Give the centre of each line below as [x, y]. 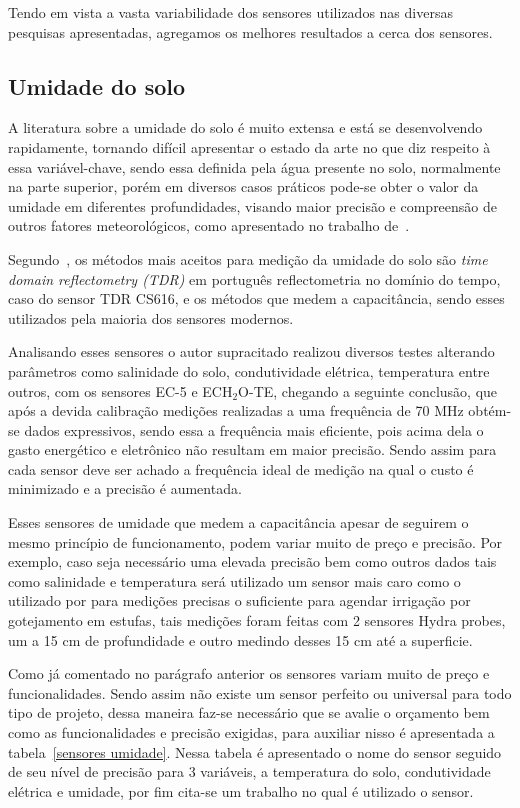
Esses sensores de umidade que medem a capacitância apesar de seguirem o [238, 522]
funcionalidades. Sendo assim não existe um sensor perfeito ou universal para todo [260, 692]
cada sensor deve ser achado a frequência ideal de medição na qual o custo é [241, 468]
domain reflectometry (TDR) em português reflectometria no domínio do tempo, [254, 278]
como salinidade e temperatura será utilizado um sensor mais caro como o [234, 580]
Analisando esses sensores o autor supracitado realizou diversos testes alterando [251, 351]
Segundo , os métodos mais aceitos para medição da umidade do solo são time [248, 258]
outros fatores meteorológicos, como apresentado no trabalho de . [209, 225]
